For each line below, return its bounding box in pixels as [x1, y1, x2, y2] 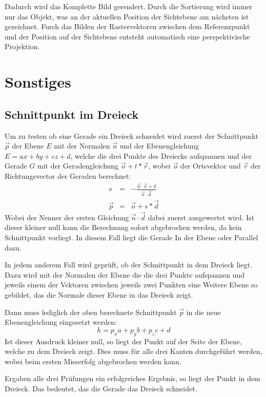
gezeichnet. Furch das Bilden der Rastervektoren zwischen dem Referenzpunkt [5, 21, 250, 32]
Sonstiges [5, 71, 71, 92]
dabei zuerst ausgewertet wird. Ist [148, 212, 255, 222]
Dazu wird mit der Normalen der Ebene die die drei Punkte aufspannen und [5, 269, 244, 280]
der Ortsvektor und [180, 160, 241, 171]
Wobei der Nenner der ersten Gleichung [5, 212, 129, 222]
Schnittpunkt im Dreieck [5, 106, 139, 122]
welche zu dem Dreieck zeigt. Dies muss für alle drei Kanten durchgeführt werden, [5, 346, 262, 357]
